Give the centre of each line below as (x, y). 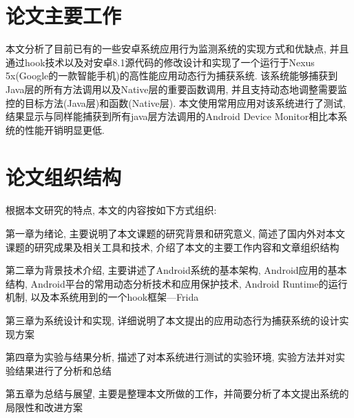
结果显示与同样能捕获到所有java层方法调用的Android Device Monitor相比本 (172, 116)
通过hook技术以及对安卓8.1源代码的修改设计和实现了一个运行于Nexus (160, 62)
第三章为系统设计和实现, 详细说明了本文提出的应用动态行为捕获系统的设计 (173, 320)
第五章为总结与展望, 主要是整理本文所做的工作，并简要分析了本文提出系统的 (177, 394)
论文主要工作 (64, 16)
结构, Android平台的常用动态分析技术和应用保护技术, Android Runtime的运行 (177, 283)
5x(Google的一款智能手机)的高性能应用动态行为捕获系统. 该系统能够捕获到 (172, 76)
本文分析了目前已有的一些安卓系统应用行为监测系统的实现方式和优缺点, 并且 (177, 49)
